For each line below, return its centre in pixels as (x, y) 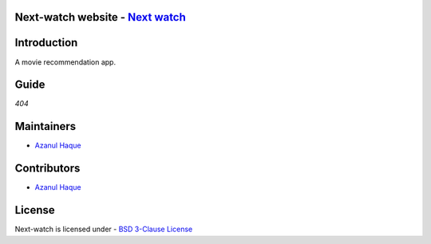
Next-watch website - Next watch (101, 17)
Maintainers (45, 126)
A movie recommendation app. (65, 62)
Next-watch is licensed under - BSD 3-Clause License (104, 229)
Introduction (46, 43)
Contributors (47, 169)
